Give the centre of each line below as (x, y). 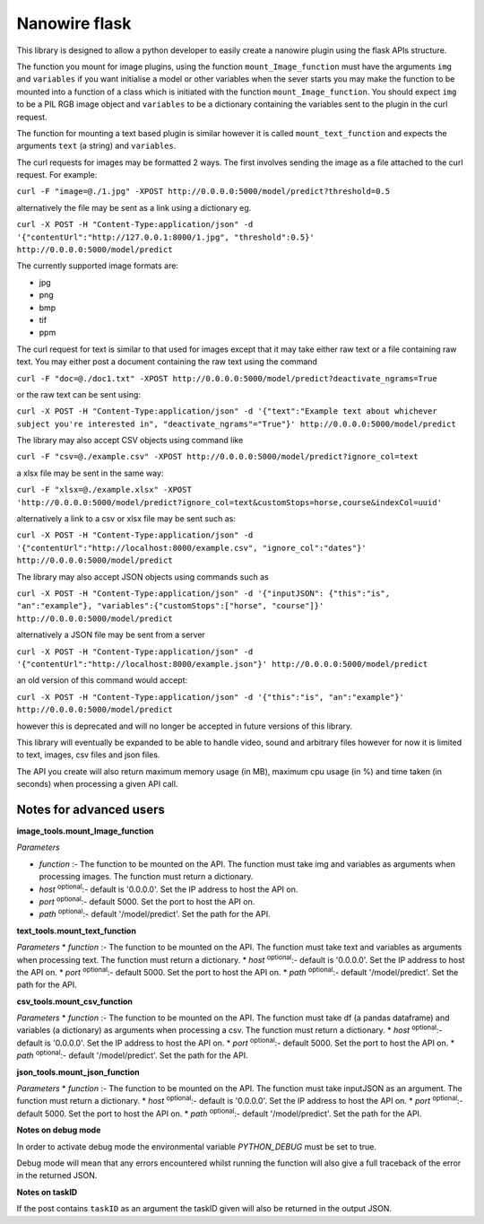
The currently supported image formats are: (98, 266)
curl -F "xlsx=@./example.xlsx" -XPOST (104, 490)
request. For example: (57, 175)
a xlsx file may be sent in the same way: (90, 473)
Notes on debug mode (59, 1130)
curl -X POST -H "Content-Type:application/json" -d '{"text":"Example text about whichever (227, 411)
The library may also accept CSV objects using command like (130, 441)
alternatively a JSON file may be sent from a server (111, 635)
